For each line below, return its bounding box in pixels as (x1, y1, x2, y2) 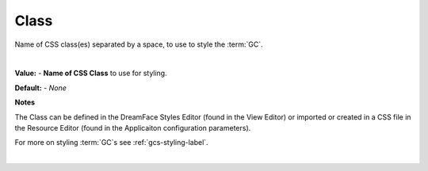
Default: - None (14, 83, 67, 93)
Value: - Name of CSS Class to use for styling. (14, 68, 167, 78)
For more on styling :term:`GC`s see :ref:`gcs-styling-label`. (14, 138, 209, 147)
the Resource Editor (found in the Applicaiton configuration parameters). (14, 123, 251, 132)
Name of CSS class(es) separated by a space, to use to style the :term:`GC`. (14, 40, 263, 49)
